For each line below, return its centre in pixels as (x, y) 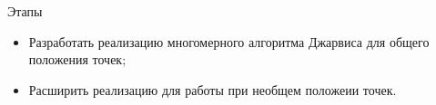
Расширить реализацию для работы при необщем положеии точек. (213, 89)
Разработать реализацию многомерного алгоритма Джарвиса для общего (229, 41)
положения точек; (77, 59)
